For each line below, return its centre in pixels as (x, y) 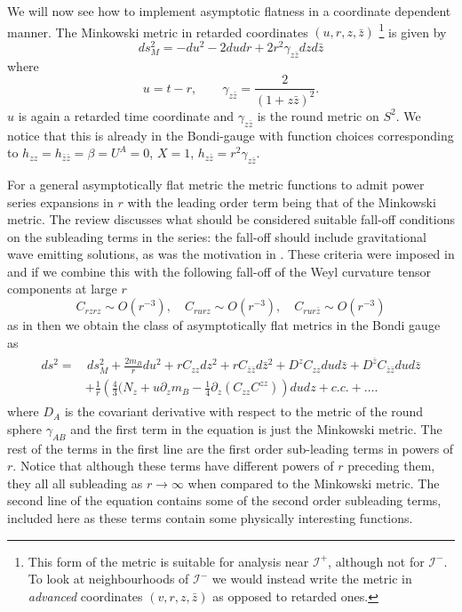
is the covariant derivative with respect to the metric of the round (244, 411)
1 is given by (413, 30)
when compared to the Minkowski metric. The (314, 483)
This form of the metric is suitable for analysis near (168, 561)
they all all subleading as (75, 483)
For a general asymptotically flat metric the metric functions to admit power (216, 184)
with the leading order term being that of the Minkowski (282, 201)
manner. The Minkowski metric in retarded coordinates (158, 32)
